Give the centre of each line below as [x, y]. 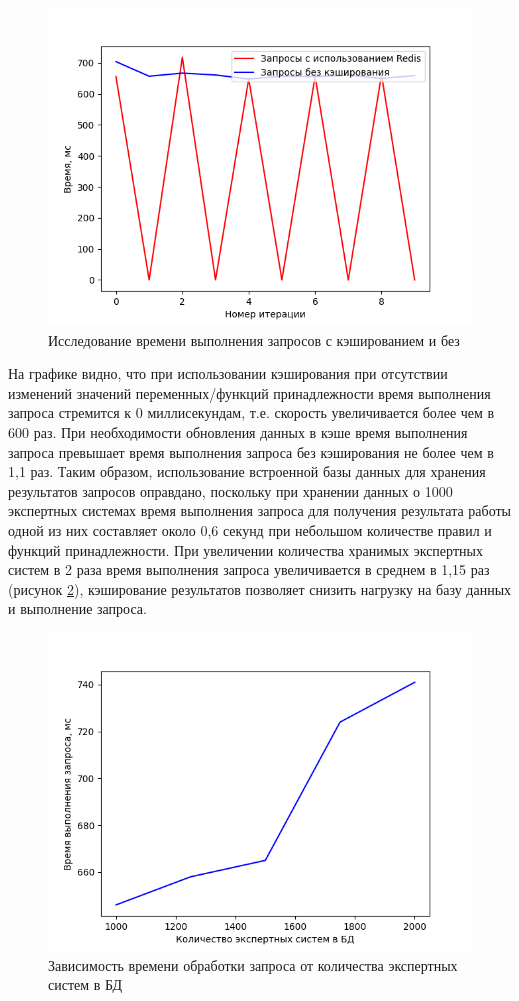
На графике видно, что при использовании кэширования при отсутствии [228, 373]
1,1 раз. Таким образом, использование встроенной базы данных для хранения [247, 471]
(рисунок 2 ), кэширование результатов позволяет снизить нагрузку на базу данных [260, 588]
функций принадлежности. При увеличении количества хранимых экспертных [245, 549]
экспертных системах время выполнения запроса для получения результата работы [259, 510]
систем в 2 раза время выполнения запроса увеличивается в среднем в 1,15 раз [249, 569]
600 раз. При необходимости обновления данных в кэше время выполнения [238, 431]
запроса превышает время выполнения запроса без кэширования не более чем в [251, 451]
